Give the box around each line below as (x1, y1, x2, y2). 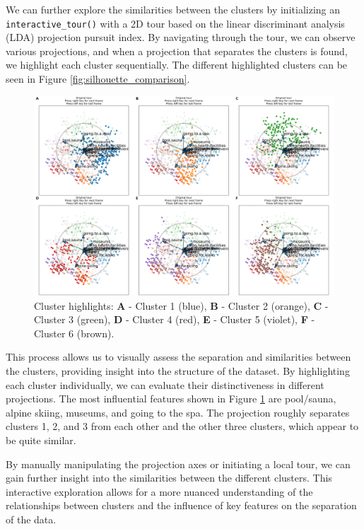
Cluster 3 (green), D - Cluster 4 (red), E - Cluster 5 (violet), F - (34, 312, 315, 327)
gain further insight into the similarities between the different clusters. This (6, 470, 332, 485)
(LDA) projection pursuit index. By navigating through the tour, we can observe (6, 30, 356, 45)
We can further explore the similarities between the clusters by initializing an (6, 2, 341, 16)
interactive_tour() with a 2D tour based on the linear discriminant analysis (6, 16, 345, 30)
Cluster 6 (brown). (34, 325, 115, 340)
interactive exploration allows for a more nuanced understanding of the (6, 484, 313, 499)
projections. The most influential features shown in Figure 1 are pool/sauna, (6, 391, 336, 406)
